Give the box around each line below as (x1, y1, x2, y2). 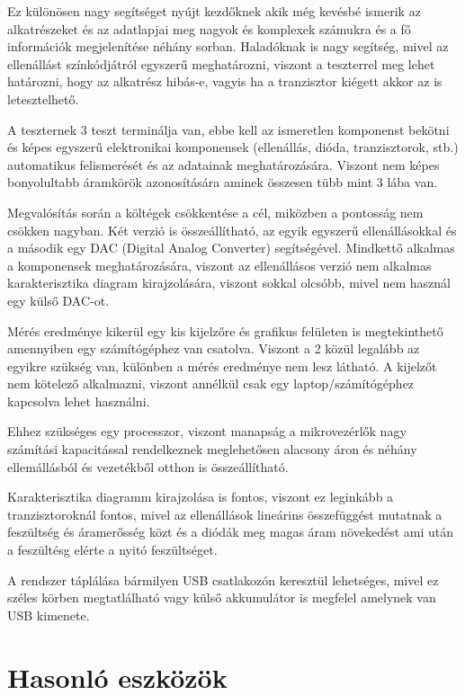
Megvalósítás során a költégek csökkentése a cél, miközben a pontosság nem (7, 202, 424, 221)
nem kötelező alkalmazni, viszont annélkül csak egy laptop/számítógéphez (7, 374, 415, 393)
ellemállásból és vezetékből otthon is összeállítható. (7, 457, 289, 476)
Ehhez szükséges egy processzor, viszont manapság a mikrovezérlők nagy (7, 422, 407, 441)
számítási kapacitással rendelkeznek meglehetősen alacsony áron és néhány (7, 440, 417, 459)
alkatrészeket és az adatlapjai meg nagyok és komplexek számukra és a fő (7, 19, 411, 38)
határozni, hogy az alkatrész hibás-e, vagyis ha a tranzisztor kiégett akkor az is (7, 72, 443, 91)
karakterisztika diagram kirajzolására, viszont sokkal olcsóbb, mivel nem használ (7, 273, 451, 292)
